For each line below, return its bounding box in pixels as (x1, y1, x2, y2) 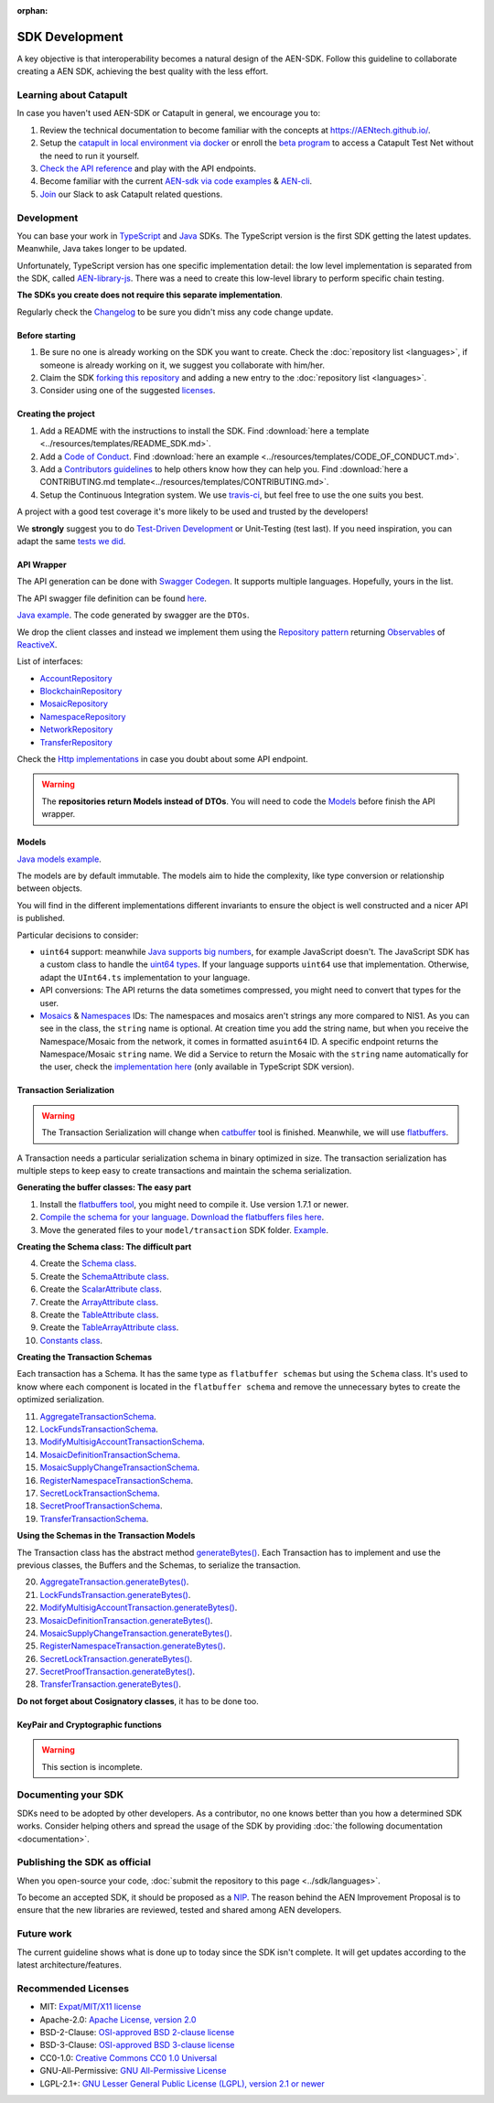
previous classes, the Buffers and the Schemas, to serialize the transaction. (16, 1560, 301, 1571)
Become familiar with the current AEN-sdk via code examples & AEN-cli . (39, 176, 313, 187)
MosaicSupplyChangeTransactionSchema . (39, 1462, 200, 1473)
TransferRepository (39, 736, 113, 747)
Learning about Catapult (16, 89, 128, 102)
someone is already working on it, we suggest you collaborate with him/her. (39, 359, 325, 370)
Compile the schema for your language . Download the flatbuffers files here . (39, 1212, 325, 1223)
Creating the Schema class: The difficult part (16, 1240, 192, 1252)
